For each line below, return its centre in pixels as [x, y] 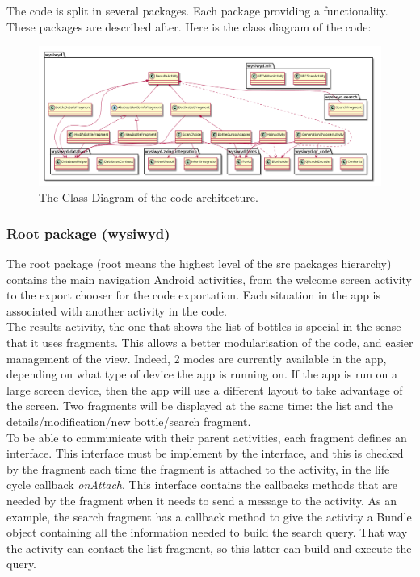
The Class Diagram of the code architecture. [149, 197]
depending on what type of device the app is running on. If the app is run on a [202, 374]
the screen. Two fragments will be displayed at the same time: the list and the [199, 406]
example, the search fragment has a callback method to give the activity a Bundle [209, 516]
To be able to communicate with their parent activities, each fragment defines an [207, 437]
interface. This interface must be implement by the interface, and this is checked [205, 453]
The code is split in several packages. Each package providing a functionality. [197, 10]
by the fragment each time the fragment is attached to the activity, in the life [198, 468]
